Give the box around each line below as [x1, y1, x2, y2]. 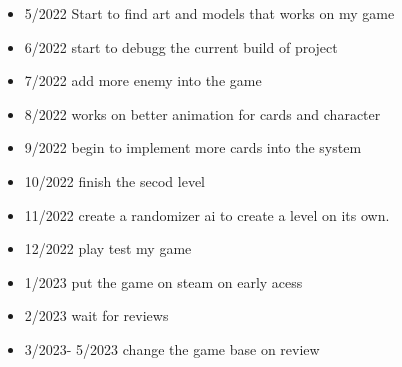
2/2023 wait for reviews [24, 305, 169, 326]
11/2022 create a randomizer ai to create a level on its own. [24, 204, 390, 225]
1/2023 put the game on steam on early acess [24, 271, 303, 292]
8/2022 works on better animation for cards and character [24, 103, 381, 124]
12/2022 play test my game [24, 238, 192, 259]
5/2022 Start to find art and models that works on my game [24, 3, 395, 23]
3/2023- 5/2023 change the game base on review [24, 338, 320, 359]
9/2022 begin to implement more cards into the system [24, 137, 362, 158]
